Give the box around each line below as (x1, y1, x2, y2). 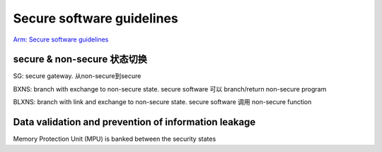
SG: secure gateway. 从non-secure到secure (13, 72, 141, 80)
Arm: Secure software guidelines (13, 35, 109, 44)
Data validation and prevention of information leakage (13, 116, 256, 128)
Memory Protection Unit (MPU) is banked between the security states (13, 134, 216, 144)
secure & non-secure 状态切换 (13, 53, 148, 65)
